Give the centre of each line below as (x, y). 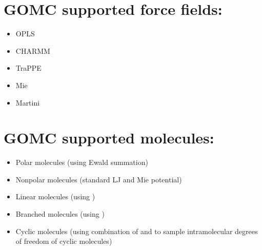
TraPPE (28, 68)
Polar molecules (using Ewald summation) (82, 162)
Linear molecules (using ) (55, 196)
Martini (28, 102)
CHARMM (33, 50)
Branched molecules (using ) (60, 214)
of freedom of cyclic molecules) (64, 241)
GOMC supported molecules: (109, 138)
